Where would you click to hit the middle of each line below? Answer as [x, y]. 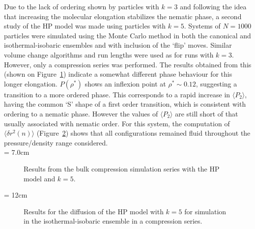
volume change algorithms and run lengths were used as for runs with [109, 54]
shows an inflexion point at [125, 83]
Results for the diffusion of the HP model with [94, 211]
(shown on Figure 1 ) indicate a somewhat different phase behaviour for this [118, 74]
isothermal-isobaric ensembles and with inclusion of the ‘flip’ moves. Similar [118, 45]
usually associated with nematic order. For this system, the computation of [117, 123]
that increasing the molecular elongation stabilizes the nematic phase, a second [123, 16]
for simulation [205, 211]
